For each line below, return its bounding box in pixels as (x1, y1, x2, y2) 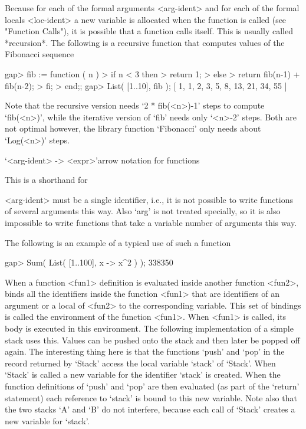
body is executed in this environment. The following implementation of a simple (5, 322, 294, 335)
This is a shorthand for (5, 173, 88, 186)
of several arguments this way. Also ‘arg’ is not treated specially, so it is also (5, 205, 281, 217)
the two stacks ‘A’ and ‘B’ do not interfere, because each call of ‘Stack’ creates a (5, 403, 295, 415)
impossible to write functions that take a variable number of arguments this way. (5, 216, 297, 228)
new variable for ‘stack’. (5, 414, 90, 427)
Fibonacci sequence (5, 48, 74, 60)
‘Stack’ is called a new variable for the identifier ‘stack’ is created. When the (5, 368, 281, 381)
